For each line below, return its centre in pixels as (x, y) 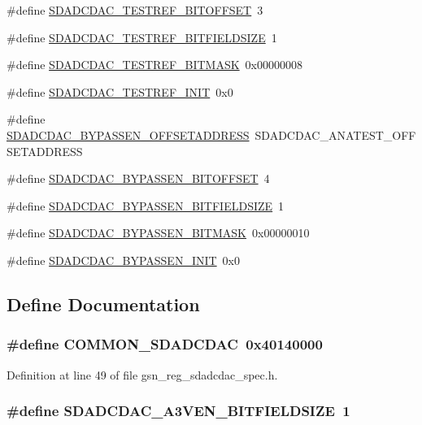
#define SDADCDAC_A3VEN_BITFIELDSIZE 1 (178, 411)
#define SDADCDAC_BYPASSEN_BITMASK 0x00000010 (158, 233)
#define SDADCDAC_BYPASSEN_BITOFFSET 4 (138, 178)
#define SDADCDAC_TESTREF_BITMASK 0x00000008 (155, 65)
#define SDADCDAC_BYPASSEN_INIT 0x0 (124, 260)
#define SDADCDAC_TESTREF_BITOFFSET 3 (135, 10)
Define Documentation (103, 304)
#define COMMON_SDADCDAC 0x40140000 (165, 344)
